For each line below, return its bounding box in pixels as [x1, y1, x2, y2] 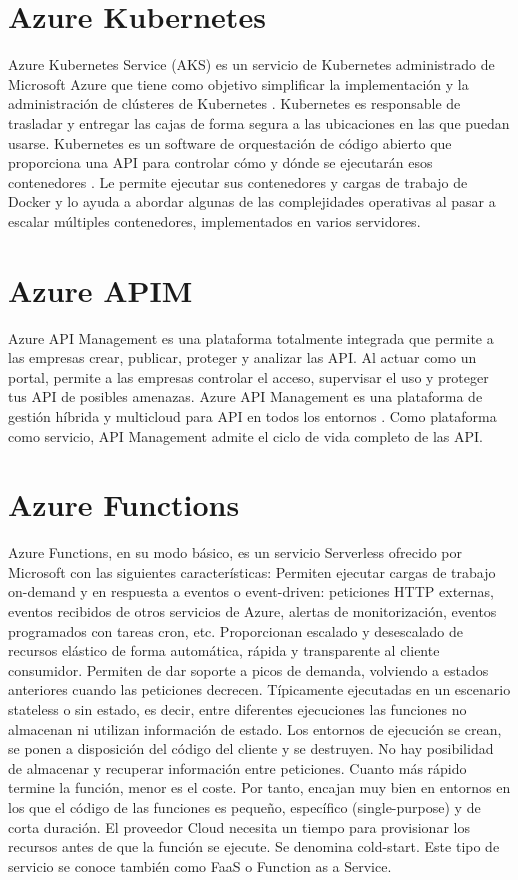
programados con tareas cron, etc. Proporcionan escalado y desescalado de [8, 620, 464, 641]
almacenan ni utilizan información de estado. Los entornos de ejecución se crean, [8, 718, 502, 739]
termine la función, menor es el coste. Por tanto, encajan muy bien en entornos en [8, 777, 511, 798]
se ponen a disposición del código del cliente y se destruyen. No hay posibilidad [8, 738, 494, 759]
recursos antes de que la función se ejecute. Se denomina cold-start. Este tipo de [8, 836, 500, 857]
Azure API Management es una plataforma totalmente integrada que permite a [8, 327, 494, 348]
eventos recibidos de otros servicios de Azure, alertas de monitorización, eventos [8, 601, 497, 622]
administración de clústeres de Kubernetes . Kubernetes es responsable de [8, 93, 461, 114]
